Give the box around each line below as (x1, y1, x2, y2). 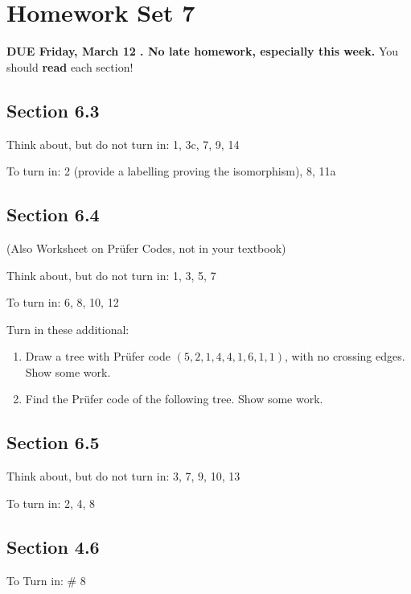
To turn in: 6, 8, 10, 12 (6, 294, 119, 311)
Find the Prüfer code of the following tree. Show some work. (25, 390, 323, 407)
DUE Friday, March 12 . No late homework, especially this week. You (6, 43, 399, 60)
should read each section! (6, 58, 134, 75)
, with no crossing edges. (285, 348, 405, 365)
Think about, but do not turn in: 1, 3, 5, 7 (6, 266, 216, 283)
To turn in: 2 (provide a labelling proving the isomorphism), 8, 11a (6, 163, 336, 179)
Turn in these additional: (6, 320, 129, 337)
